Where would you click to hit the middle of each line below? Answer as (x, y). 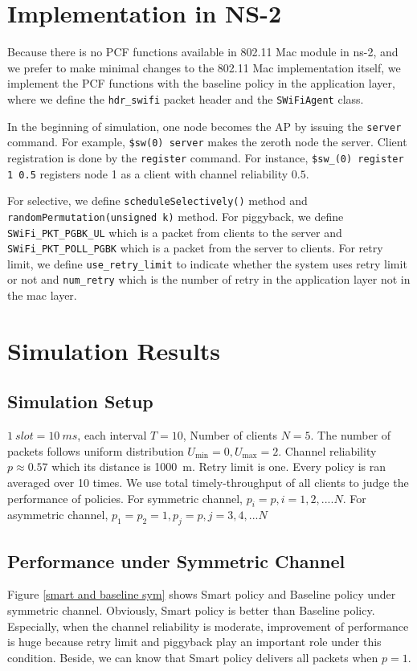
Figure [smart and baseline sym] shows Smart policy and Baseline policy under (202, 594)
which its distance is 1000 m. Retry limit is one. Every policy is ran (219, 466)
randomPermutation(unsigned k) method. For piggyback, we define (176, 216)
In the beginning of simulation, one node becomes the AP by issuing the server (204, 126)
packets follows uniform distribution (96, 450)
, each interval (112, 435)
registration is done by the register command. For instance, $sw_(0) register (206, 157)
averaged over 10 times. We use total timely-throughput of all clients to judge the (208, 483)
